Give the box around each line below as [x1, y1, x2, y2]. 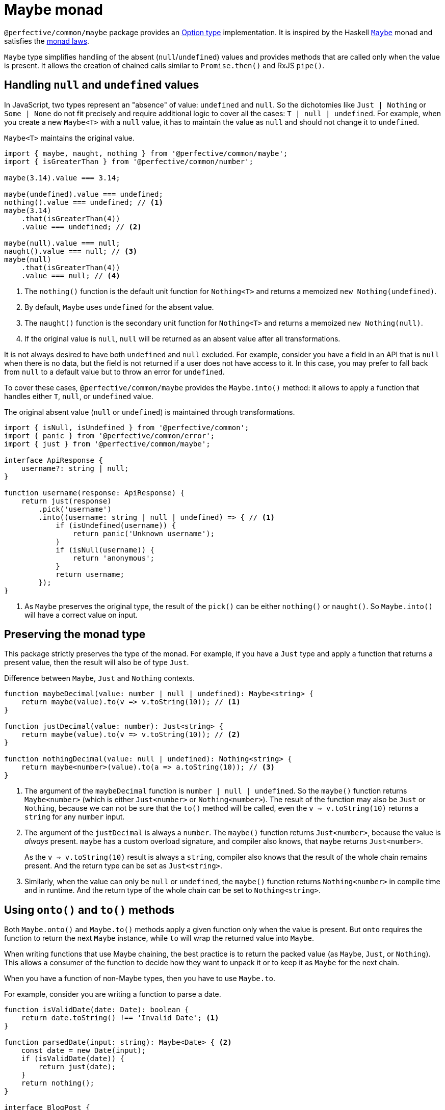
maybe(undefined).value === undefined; [4, 190, 163, 198]
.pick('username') [38, 505, 112, 513]
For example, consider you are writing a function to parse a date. [4, 990, 221, 999]
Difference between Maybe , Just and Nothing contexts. [4, 674, 195, 683]
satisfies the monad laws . [4, 36, 90, 45]
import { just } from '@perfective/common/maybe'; [4, 439, 211, 448]
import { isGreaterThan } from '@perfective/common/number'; [4, 157, 253, 166]
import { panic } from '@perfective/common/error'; [4, 431, 215, 440]
